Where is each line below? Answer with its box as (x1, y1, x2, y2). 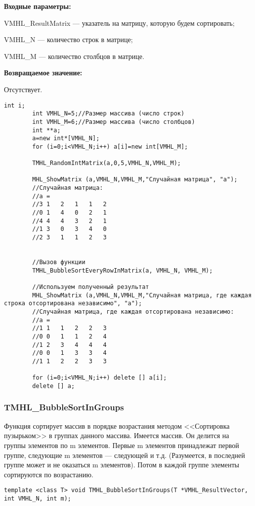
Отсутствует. (4, 84, 42, 94)
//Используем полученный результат (32, 283, 149, 290)
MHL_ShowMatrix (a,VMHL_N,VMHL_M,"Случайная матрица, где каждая (32, 291, 252, 299)
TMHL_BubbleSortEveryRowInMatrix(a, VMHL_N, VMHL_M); (32, 267, 213, 274)
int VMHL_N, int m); (4, 495, 72, 502)
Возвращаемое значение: (4, 67, 83, 78)
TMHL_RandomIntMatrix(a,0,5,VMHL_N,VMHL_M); (32, 160, 181, 167)
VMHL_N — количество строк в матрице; (4, 34, 133, 45)
